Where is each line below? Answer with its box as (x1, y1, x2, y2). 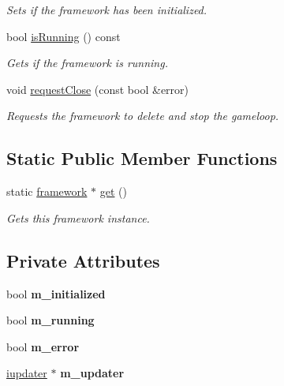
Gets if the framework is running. (6, 54, 168, 71)
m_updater (60, 365, 125, 381)
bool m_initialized (6, 285, 106, 302)
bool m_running (6, 312, 95, 328)
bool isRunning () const (6, 28, 121, 44)
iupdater (6, 365, 47, 381)
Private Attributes (6, 248, 160, 272)
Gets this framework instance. (6, 209, 150, 226)
